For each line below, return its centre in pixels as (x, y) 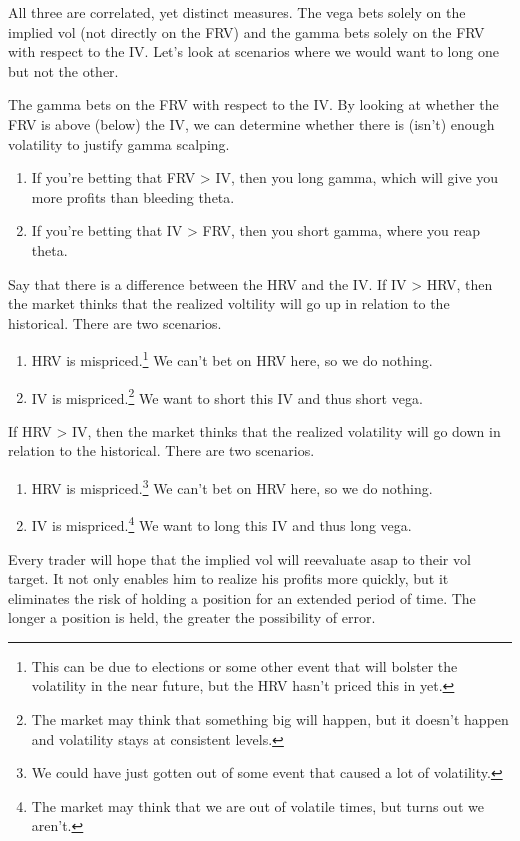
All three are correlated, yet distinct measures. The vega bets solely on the (237, 12)
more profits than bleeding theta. (133, 196)
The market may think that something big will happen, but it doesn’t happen (270, 719)
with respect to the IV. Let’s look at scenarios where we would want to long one (253, 51)
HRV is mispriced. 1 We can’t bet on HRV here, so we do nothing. (232, 358)
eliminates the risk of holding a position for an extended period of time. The (242, 597)
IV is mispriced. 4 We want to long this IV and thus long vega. (221, 523)
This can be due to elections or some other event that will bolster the (244, 665)
